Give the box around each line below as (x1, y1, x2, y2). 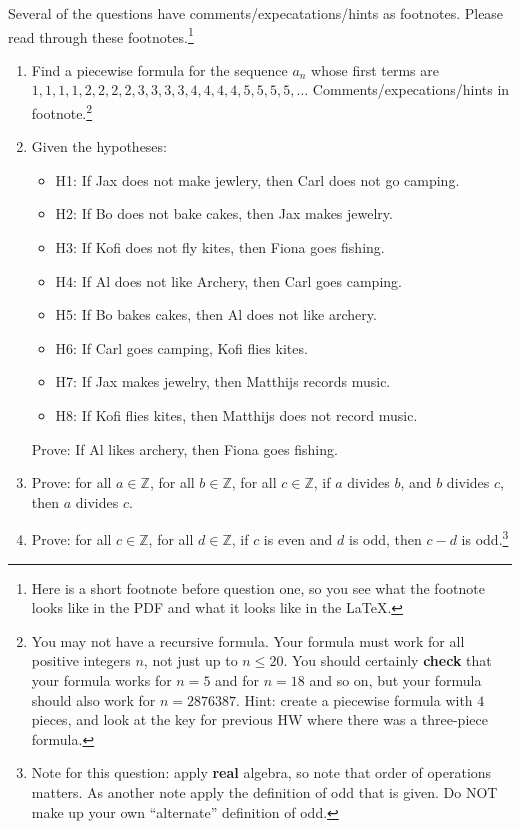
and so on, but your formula (309, 670, 482, 691)
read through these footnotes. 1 (8, 23, 194, 47)
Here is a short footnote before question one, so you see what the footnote (31, 577, 485, 598)
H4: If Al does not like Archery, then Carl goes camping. (55, 270, 402, 291)
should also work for (31, 689, 156, 710)
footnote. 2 (31, 100, 93, 123)
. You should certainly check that (283, 650, 492, 671)
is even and (263, 529, 333, 550)
